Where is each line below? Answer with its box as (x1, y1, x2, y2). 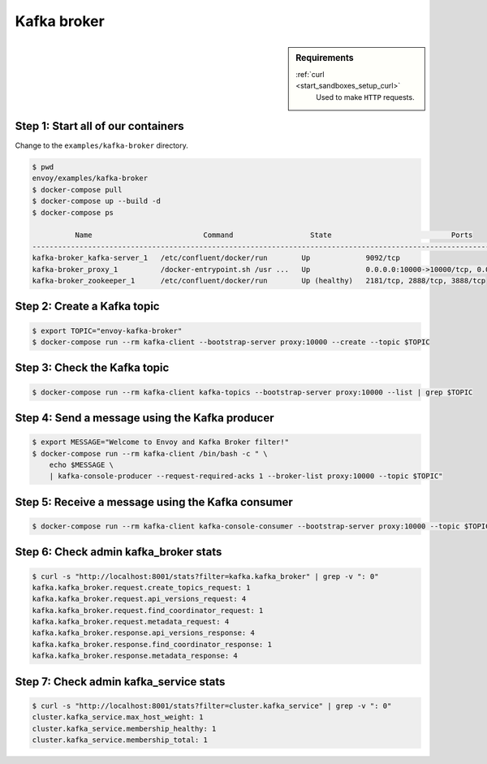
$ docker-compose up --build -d (32, 196, 162, 206)
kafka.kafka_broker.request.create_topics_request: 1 (32, 583, 251, 592)
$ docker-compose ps (32, 208, 114, 217)
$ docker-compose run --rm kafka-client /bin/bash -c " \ (32, 449, 268, 458)
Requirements (295, 52, 354, 63)
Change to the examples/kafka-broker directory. (15, 140, 188, 150)
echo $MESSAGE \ (49, 460, 114, 469)
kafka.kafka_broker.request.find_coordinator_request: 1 (32, 606, 264, 615)
